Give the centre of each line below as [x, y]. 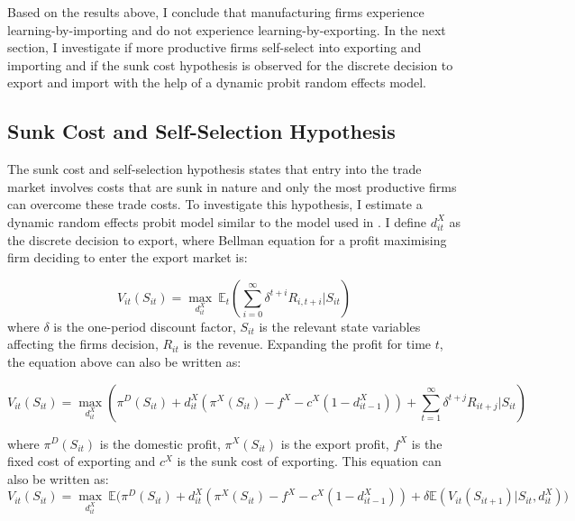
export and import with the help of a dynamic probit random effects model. [217, 82]
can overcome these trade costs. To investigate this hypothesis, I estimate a [215, 204]
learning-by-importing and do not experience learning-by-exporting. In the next [227, 29]
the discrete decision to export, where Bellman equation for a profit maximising [227, 239]
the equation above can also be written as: [124, 361]
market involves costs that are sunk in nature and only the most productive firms [232, 186]
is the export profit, [335, 443]
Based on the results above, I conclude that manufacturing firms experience [216, 12]
